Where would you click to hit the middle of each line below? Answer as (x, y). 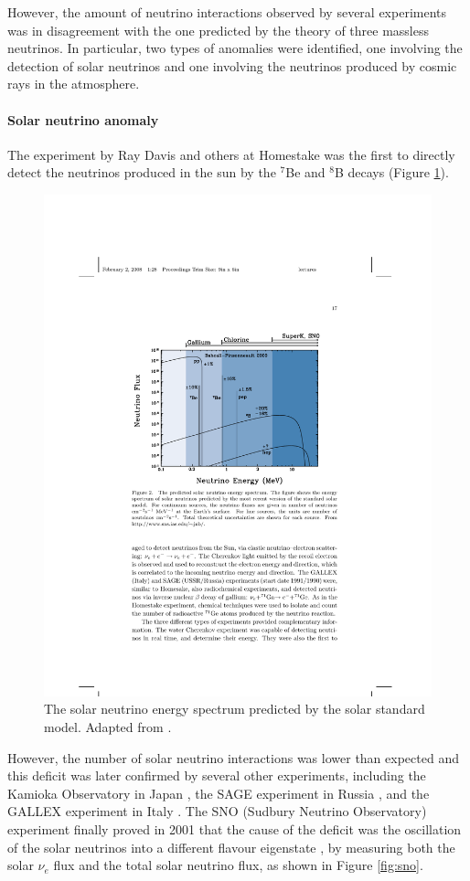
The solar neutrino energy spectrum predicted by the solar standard (235, 709)
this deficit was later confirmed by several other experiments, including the (217, 775)
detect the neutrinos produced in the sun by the (142, 172)
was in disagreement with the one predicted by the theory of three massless (219, 30)
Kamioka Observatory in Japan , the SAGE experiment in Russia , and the (219, 793)
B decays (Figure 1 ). (391, 172)
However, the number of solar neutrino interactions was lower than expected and (233, 757)
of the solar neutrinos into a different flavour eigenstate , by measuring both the (231, 847)
